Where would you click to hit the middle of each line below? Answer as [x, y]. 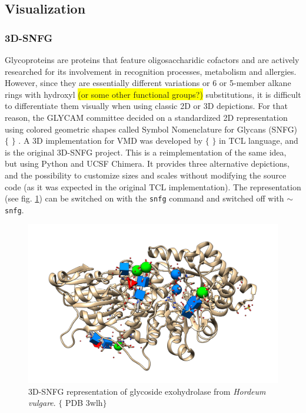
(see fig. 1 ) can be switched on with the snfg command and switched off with [144, 198]
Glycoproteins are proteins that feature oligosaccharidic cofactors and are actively [152, 60]
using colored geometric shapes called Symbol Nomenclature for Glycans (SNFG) [151, 129]
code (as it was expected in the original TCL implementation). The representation [153, 186]
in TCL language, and [259, 141]
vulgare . [42, 403]
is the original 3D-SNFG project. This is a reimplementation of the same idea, [146, 152]
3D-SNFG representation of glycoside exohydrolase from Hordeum [147, 391]
